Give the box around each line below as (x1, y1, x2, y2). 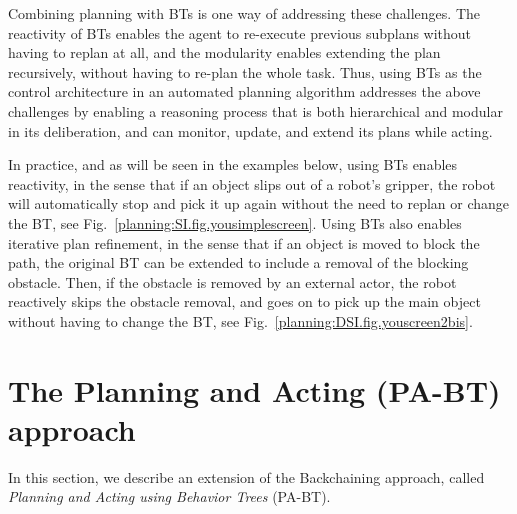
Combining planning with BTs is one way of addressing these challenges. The (8, 3, 481, 23)
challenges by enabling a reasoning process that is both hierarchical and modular (8, 100, 503, 121)
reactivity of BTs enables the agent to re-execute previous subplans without (8, 22, 472, 43)
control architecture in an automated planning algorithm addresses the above (8, 81, 481, 102)
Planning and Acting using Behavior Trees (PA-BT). (8, 486, 331, 507)
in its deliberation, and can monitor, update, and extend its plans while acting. (8, 120, 493, 141)
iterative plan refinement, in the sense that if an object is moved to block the (8, 232, 480, 253)
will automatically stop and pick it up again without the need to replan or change (8, 193, 510, 214)
